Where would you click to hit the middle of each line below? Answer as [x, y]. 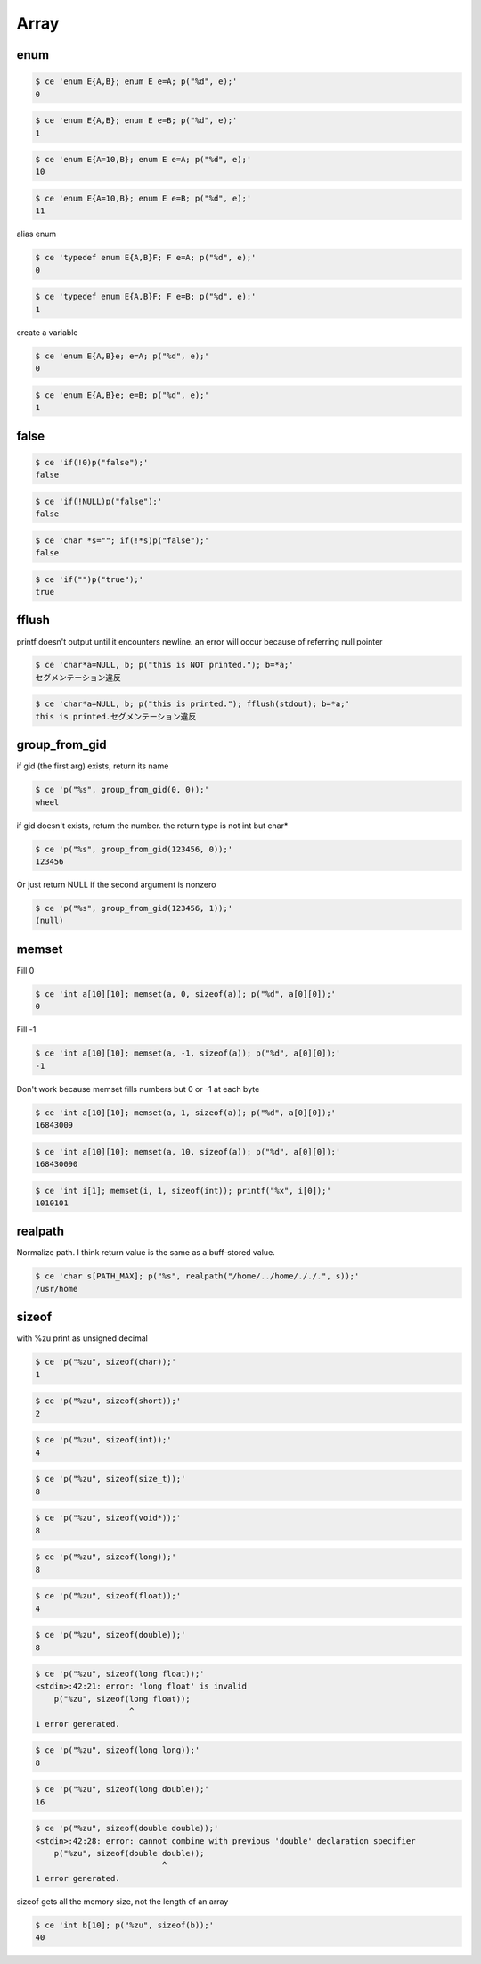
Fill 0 [25, 970]
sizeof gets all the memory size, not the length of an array [122, 1901]
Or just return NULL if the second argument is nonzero [116, 885]
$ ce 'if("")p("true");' [90, 579]
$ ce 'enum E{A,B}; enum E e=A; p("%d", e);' [136, 82]
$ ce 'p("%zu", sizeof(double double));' [127, 1828]
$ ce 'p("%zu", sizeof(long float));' [120, 1674]
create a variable [47, 332]
